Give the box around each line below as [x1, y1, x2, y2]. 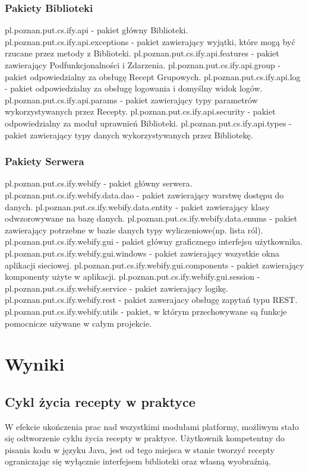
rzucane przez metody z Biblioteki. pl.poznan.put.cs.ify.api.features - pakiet [5, 47, 279, 59]
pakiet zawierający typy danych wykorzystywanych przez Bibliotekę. [5, 128, 253, 141]
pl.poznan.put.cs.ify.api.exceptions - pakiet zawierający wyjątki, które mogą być [5, 35, 295, 48]
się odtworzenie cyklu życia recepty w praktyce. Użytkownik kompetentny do [5, 432, 285, 444]
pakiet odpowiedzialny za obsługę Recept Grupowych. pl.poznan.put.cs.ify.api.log [5, 70, 301, 83]
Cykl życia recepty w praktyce [5, 392, 196, 410]
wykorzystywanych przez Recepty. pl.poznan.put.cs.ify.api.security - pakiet [5, 105, 276, 118]
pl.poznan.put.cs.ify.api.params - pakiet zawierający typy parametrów [5, 93, 258, 106]
